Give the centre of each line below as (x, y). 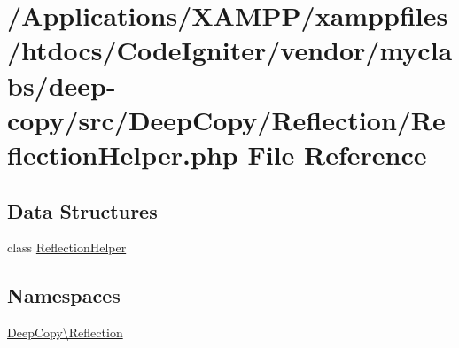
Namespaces (64, 295)
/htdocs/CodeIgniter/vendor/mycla (230, 50)
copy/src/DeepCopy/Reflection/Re (226, 119)
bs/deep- (62, 85)
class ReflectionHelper (67, 247)
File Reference (337, 154)
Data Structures (82, 210)
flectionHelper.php (123, 154)
